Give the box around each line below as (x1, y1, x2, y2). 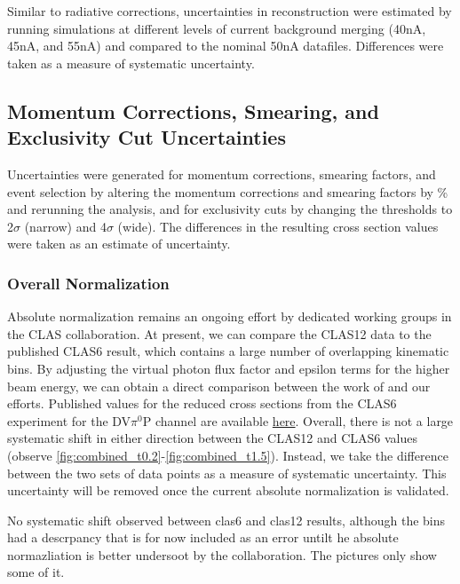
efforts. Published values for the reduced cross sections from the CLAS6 (7, 394, 397, 413)
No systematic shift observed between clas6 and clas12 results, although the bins (7, 510, 446, 529)
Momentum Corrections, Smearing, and (7, 97, 379, 124)
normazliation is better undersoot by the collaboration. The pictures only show (7, 545, 437, 564)
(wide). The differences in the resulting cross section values (117, 217, 439, 235)
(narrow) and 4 (24, 217, 107, 235)
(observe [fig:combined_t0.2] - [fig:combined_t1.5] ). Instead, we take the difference (7, 446, 448, 464)
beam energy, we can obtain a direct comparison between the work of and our (7, 376, 431, 395)
